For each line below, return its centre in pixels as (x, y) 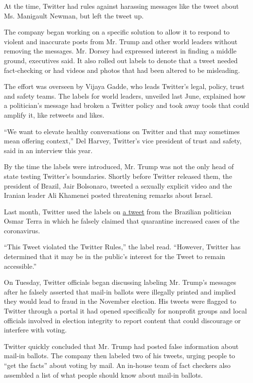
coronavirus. (22, 230)
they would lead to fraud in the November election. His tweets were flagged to (120, 301)
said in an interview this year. (48, 150)
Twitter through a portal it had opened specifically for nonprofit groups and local (126, 311)
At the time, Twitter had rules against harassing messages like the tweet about (121, 6)
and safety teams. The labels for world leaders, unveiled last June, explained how (125, 96)
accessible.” (20, 266)
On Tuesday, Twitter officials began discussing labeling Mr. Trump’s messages (120, 282)
